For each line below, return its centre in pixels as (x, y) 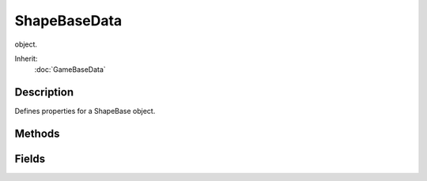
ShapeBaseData (68, 21)
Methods (37, 134)
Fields (30, 159)
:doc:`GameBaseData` (70, 70)
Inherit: (26, 58)
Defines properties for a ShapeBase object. (85, 111)
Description (44, 92)
